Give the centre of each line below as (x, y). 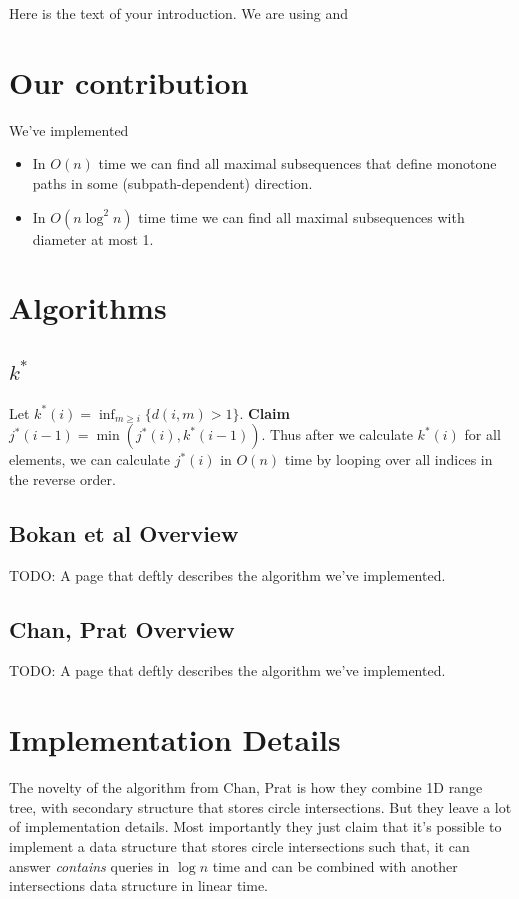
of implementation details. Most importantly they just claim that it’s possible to (255, 826)
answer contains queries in (89, 865)
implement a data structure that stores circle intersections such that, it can (239, 845)
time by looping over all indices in (388, 459)
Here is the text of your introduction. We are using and (179, 13)
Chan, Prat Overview (122, 628)
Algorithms (88, 307)
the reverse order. (62, 478)
